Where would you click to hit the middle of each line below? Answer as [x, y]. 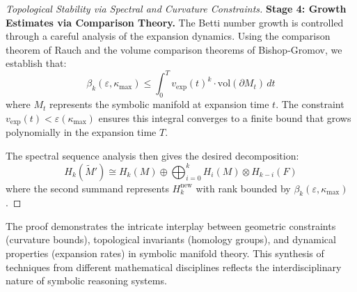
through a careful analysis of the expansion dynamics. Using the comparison [168, 36]
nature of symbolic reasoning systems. [86, 281]
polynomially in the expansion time [81, 132]
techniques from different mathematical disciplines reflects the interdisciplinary [174, 267]
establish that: [36, 63]
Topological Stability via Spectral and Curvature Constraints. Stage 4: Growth [176, 8]
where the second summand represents [87, 188]
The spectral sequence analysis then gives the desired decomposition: [152, 155]
